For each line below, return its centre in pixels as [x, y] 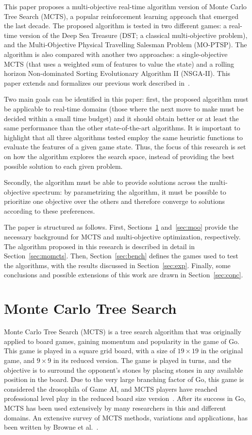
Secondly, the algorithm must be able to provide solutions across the [106, 182]
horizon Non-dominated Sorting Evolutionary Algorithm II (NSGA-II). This [117, 73]
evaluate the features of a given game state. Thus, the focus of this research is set [125, 147]
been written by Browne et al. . [51, 427]
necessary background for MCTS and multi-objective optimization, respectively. [122, 237]
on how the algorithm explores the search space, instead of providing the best [119, 156]
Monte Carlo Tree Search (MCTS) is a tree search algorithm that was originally [123, 332]
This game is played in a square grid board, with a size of [90, 351]
